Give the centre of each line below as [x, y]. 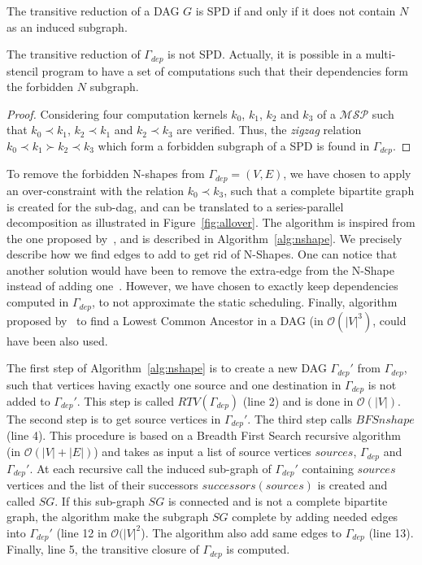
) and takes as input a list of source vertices [202, 452]
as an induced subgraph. [67, 26]
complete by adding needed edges [315, 517]
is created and [352, 484]
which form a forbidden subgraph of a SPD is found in [234, 146]
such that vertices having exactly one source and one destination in [174, 384]
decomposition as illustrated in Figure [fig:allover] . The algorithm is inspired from [211, 222]
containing [328, 468]
